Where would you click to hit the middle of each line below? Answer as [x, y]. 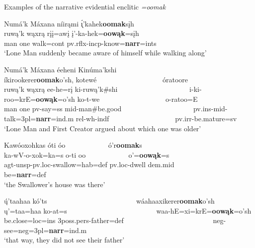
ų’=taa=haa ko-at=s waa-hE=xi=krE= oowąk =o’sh [128, 210]
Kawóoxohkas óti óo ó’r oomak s [73, 145]
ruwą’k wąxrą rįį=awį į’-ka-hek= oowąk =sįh [72, 33]
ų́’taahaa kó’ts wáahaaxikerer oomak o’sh [109, 201]
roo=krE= [20, 99]
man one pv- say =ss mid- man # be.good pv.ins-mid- [116, 109]
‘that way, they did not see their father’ [64, 240]
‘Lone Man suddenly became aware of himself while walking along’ [105, 53]
